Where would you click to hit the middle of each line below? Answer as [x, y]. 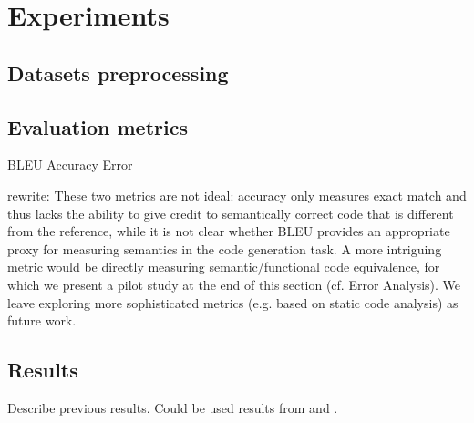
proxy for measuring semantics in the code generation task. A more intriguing [225, 248]
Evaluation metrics [98, 126]
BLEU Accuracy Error [70, 165]
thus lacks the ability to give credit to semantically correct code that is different [231, 213]
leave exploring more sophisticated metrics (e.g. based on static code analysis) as [233, 302]
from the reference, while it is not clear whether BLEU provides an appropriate [229, 231]
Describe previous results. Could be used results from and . [173, 407]
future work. [42, 320]
